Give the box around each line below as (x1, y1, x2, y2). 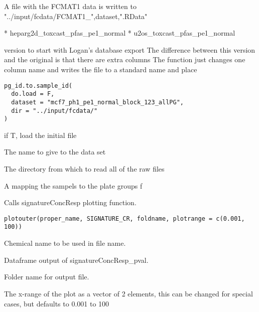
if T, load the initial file (4, 129, 77, 140)
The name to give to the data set (4, 146, 106, 157)
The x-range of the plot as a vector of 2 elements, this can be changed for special (4, 288, 253, 298)
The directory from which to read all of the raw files (4, 164, 165, 174)
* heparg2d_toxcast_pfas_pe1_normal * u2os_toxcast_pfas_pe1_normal (4, 28, 235, 38)
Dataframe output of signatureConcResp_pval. (4, 254, 149, 265)
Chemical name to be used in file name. (4, 238, 126, 248)
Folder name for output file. (4, 271, 89, 282)
